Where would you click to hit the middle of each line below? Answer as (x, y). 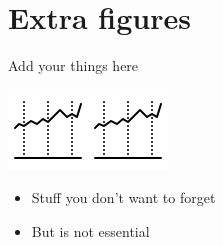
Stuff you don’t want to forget (123, 197)
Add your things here (73, 65)
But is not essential (90, 230)
